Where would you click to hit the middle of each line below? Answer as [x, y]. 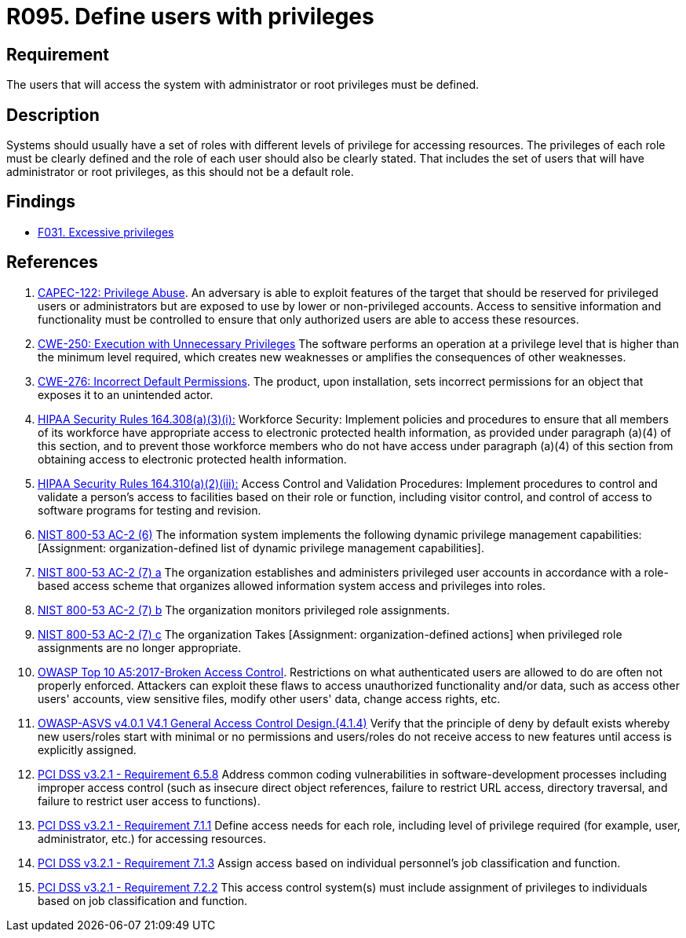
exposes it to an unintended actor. [126, 394]
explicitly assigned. [87, 749]
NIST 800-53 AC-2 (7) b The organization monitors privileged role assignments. [244, 610]
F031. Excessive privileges [106, 232]
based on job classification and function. [143, 900]
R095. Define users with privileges [190, 16]
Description [53, 115]
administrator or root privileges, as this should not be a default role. [180, 172]
